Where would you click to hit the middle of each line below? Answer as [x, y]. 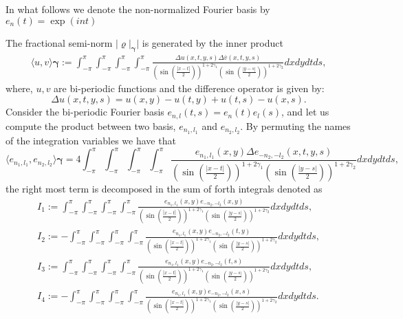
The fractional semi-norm [59, 42]
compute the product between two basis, [91, 125]
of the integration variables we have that [91, 140]
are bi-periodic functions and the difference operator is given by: [189, 88]
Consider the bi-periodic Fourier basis [85, 112]
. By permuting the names [295, 125]
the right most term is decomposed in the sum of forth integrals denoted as [164, 189]
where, [19, 88]
